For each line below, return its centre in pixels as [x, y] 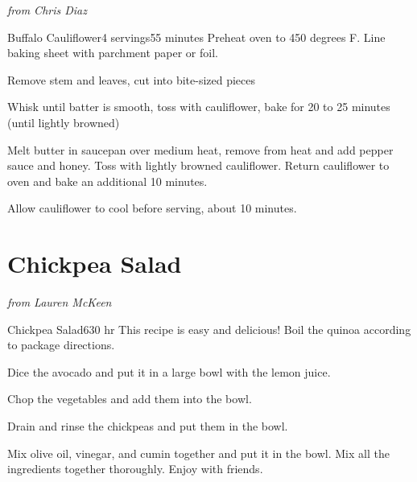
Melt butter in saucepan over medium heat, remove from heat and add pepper [200, 149]
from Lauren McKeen [60, 302]
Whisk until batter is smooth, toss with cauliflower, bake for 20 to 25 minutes [199, 107]
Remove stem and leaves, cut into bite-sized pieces [132, 79]
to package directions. [61, 345]
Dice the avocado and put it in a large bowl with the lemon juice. [169, 371]
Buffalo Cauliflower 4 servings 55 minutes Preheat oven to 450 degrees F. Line [196, 37]
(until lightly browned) [64, 122]
